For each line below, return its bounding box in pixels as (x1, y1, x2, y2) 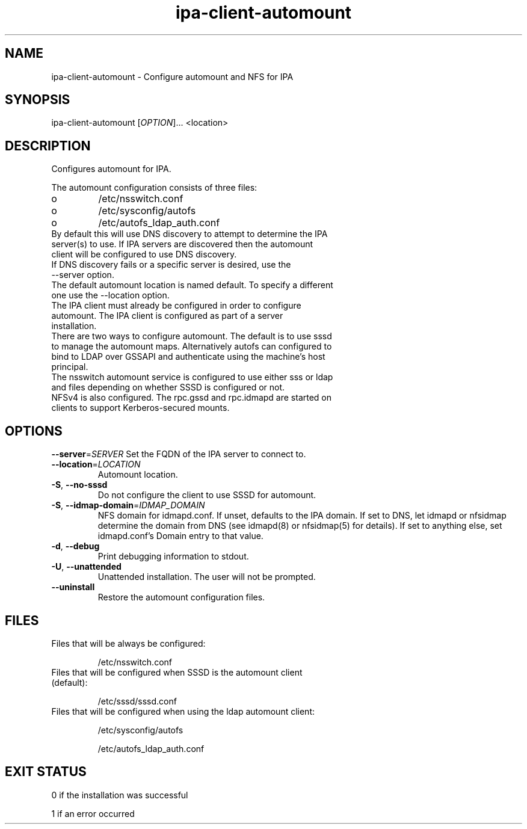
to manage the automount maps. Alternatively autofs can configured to (51, 341, 332, 352)
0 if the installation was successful (51, 789, 188, 800)
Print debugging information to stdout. (97, 551, 249, 562)
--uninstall (51, 582, 95, 593)
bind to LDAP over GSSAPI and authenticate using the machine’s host (51, 351, 325, 362)
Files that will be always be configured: (51, 638, 206, 649)
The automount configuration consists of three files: (51, 182, 257, 193)
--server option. (51, 270, 114, 280)
